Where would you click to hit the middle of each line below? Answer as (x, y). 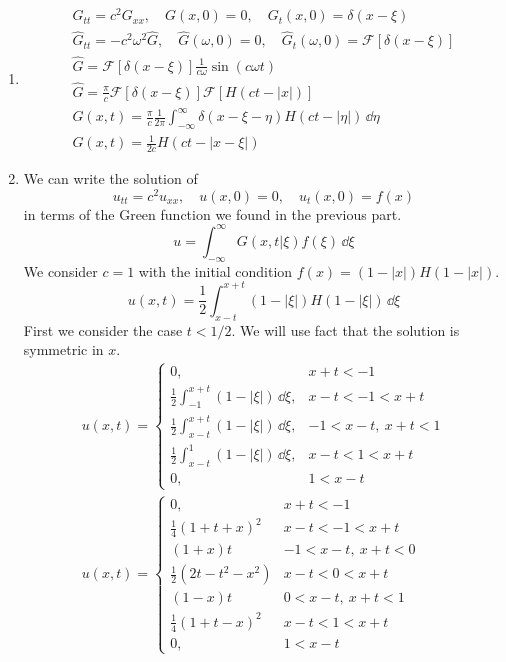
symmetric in (63, 349)
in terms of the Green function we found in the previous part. (212, 213)
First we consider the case (103, 329)
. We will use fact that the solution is (345, 329)
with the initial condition (215, 270)
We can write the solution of (110, 178)
